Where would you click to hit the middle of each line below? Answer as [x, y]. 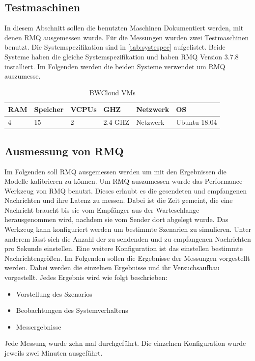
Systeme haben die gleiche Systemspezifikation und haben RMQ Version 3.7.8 [122, 56]
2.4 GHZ [116, 122]
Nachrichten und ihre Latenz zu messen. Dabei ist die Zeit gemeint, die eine [119, 200]
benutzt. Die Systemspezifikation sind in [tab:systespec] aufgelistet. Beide [115, 47]
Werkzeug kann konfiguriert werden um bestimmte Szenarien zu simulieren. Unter [128, 229]
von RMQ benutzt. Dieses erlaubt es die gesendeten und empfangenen [142, 190]
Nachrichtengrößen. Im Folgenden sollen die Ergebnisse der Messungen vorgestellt [127, 258]
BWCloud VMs [112, 92]
